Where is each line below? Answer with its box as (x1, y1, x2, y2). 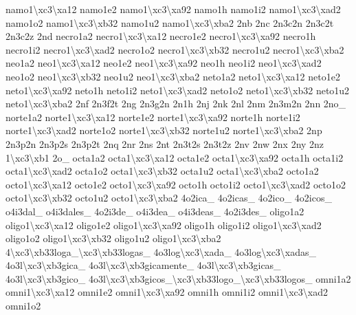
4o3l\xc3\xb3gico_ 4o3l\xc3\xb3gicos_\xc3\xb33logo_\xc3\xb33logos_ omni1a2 (5, 271, 351, 285)
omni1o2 (5, 298, 41, 313)
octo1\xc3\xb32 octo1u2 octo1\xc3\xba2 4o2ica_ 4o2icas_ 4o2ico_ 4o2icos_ (5, 191, 332, 205)
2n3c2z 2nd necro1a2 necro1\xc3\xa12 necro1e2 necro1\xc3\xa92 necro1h (5, 29, 316, 43)
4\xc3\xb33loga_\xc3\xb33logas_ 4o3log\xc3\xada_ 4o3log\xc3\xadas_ (5, 244, 317, 259)
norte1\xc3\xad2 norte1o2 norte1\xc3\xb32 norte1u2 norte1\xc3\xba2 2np (5, 123, 322, 138)
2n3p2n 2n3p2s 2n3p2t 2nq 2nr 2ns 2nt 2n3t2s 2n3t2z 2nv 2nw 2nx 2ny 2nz (5, 136, 324, 151)
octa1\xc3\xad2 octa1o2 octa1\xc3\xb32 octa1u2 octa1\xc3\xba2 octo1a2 (5, 164, 319, 178)
